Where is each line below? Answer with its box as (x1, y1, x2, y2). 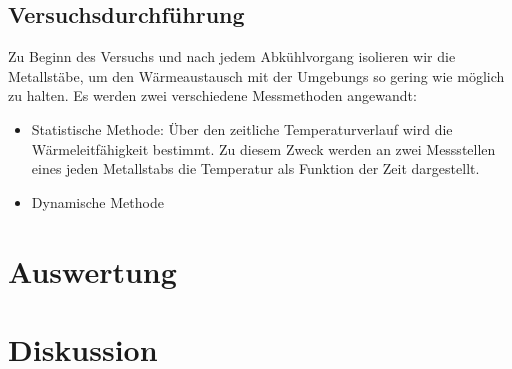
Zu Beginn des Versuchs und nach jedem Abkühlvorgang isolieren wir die (8, 46, 456, 67)
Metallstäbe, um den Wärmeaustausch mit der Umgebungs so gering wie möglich (8, 65, 505, 86)
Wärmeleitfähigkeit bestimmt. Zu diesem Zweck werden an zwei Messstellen (31, 138, 496, 159)
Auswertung (8, 250, 177, 291)
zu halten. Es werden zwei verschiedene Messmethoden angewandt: (8, 85, 417, 106)
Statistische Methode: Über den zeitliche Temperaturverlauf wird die (31, 118, 453, 139)
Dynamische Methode (31, 191, 164, 212)
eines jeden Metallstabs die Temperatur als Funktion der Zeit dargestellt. (31, 158, 480, 179)
